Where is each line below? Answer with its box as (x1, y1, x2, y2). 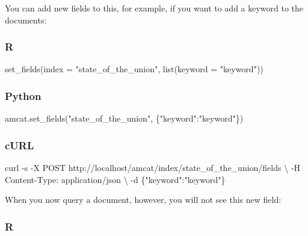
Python (5, 88, 42, 103)
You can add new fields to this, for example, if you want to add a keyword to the (5, 2, 304, 14)
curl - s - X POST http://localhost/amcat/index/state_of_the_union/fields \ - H (5, 161, 301, 174)
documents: (5, 13, 47, 26)
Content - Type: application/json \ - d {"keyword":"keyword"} (5, 173, 226, 185)
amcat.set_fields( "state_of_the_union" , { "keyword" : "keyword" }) (5, 112, 244, 125)
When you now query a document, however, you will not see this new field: (5, 193, 282, 206)
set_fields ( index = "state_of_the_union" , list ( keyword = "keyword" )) (5, 63, 263, 75)
